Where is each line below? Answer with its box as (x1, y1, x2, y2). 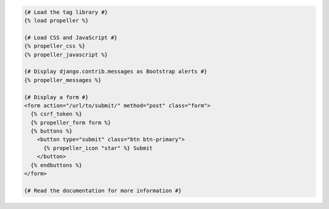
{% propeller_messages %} (24, 77, 102, 83)
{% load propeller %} (24, 17, 89, 24)
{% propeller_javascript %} (24, 51, 108, 58)
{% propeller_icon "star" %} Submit (43, 145, 153, 151)
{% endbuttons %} (30, 162, 82, 168)
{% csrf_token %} (30, 111, 82, 118)
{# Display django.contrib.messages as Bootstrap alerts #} (24, 68, 208, 75)
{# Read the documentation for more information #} (24, 187, 182, 194)
